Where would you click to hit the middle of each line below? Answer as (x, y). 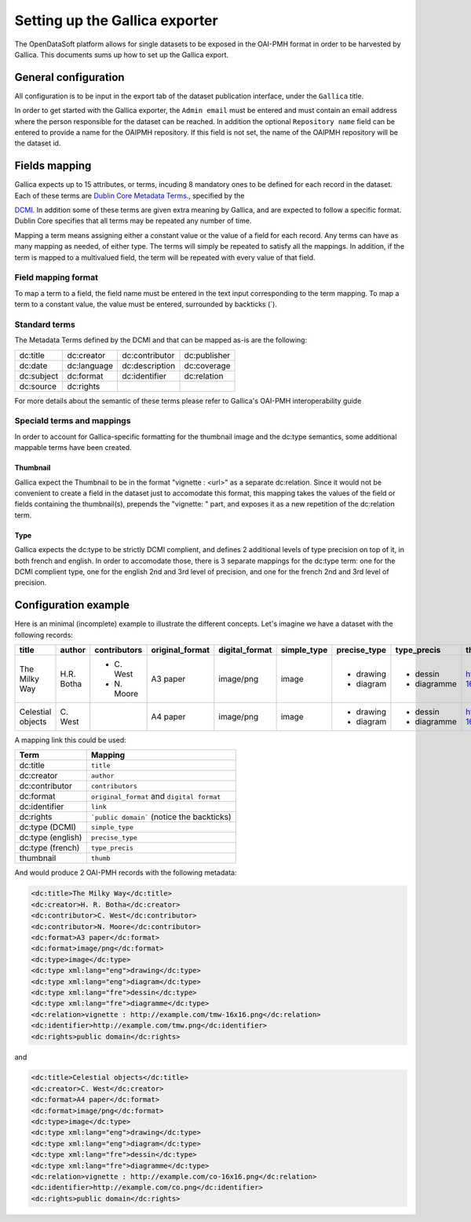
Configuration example (72, 605)
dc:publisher (207, 355)
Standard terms (45, 324)
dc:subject (39, 375)
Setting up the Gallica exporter (117, 20)
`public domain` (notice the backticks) (161, 817)
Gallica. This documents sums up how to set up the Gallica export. (122, 54)
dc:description (149, 365)
